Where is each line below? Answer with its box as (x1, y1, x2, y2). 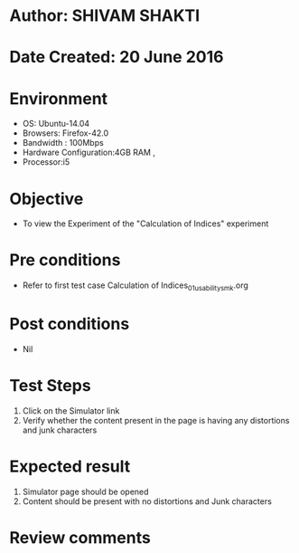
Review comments (9, 527, 151, 548)
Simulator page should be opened (22, 486, 149, 497)
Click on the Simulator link (22, 405, 120, 416)
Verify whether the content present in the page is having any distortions (22, 415, 290, 425)
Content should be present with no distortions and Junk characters (22, 495, 273, 507)
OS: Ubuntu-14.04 (22, 119, 90, 129)
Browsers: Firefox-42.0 (22, 128, 109, 138)
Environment (9, 88, 108, 109)
